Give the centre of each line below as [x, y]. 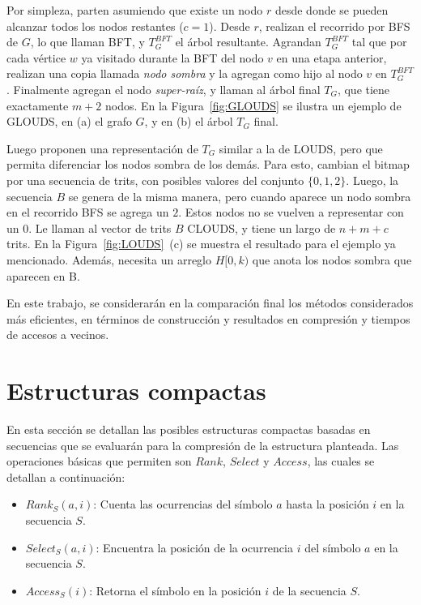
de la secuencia [309, 590]
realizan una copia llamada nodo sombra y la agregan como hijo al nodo [185, 73]
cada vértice [36, 57]
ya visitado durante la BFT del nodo [172, 57]
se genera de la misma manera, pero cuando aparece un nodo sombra [240, 196]
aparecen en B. [43, 275]
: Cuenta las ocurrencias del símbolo [183, 504]
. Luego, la [372, 180]
